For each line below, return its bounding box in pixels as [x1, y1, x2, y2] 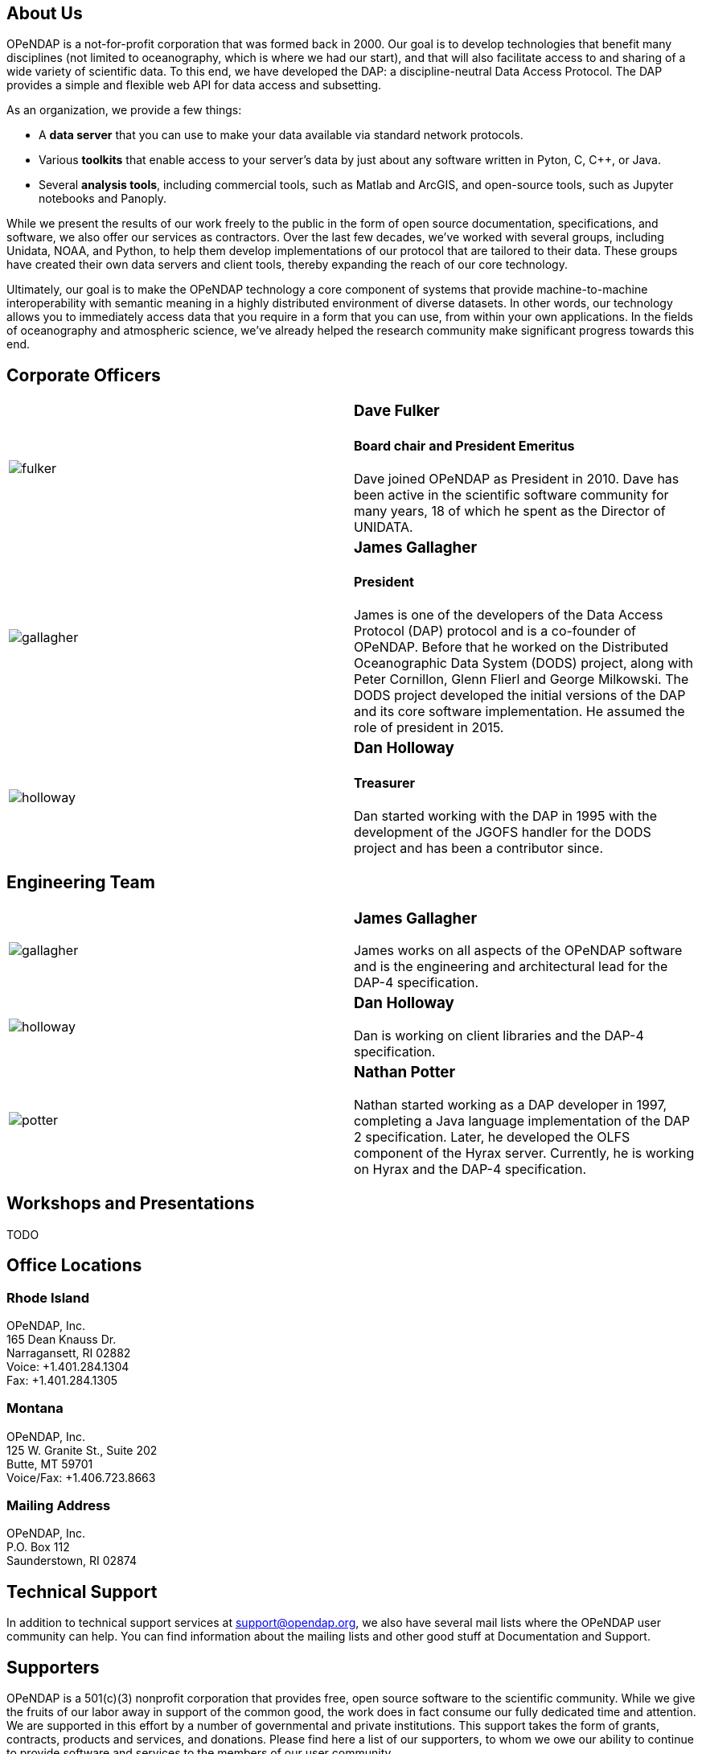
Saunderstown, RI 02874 [6, 1554, 137, 1568]
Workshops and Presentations [6, 1193, 255, 1214]
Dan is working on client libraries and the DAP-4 [354, 1027, 644, 1044]
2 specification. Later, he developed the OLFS [354, 1128, 630, 1145]
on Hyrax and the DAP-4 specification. [354, 1160, 587, 1177]
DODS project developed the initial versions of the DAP [354, 687, 686, 704]
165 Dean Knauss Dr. [6, 1332, 117, 1346]
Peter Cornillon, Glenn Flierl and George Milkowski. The [354, 671, 689, 688]
